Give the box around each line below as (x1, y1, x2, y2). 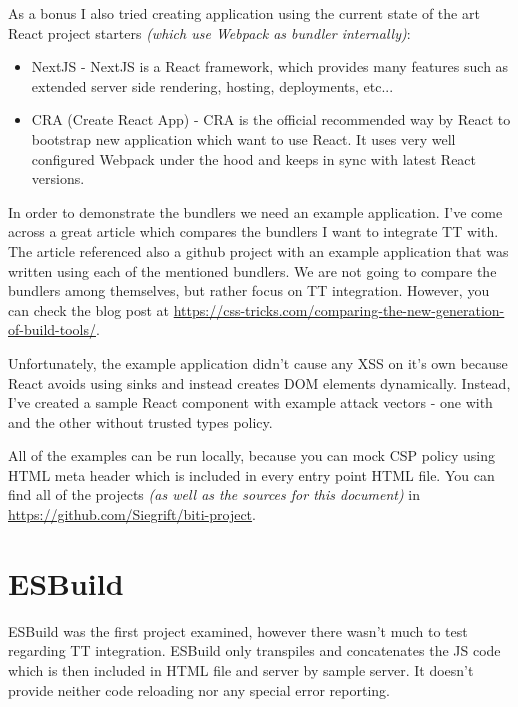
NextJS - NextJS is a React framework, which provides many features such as (31, 56, 509, 77)
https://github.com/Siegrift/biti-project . (8, 504, 256, 525)
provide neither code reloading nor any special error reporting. (8, 679, 390, 700)
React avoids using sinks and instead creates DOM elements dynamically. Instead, (8, 372, 511, 393)
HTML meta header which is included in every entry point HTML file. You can (8, 464, 495, 485)
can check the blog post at (8, 299, 170, 320)
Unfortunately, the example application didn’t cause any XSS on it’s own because (8, 352, 508, 373)
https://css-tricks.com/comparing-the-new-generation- (173, 299, 505, 320)
